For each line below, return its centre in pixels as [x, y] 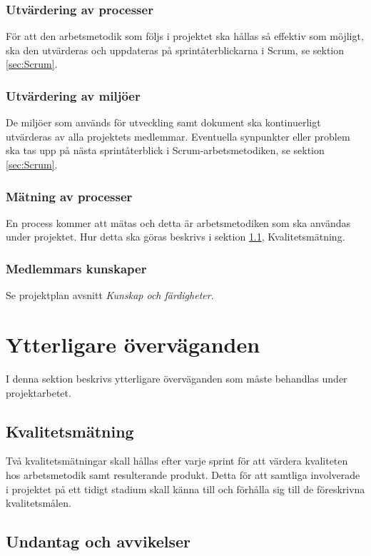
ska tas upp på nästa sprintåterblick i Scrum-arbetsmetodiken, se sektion [165, 150]
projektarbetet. [39, 392]
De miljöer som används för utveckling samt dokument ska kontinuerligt [163, 122]
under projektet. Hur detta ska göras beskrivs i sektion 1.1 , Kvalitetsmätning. [176, 237]
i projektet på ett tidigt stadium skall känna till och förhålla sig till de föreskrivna [185, 489]
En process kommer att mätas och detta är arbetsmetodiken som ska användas [178, 222]
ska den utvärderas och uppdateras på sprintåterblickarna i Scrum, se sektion [175, 50]
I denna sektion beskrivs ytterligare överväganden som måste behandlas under [177, 378]
